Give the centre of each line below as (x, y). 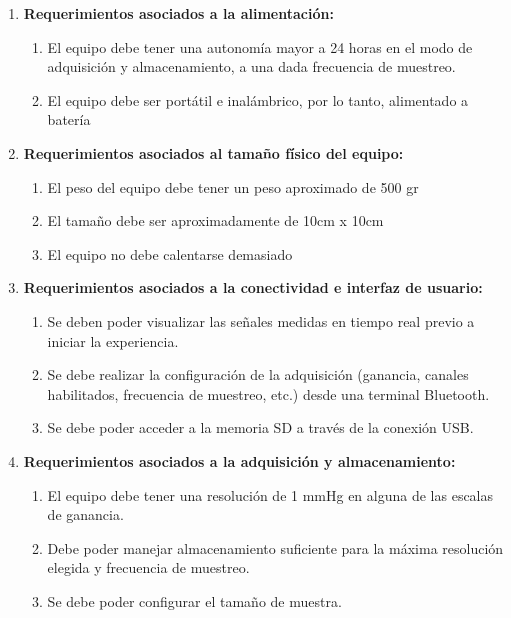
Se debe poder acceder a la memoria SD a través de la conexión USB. (260, 427)
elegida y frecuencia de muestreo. (148, 567)
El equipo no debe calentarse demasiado (170, 253)
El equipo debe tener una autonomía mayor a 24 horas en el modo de (260, 46)
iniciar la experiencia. (113, 340)
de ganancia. (85, 514)
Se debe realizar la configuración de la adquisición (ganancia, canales (258, 374)
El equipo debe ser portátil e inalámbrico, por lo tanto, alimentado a (258, 99)
